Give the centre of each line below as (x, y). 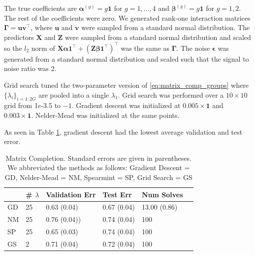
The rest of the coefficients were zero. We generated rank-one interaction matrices (127, 18)
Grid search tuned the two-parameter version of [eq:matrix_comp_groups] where (126, 85)
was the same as (145, 48)
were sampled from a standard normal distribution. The (166, 27)
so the (13, 48)
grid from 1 (21, 105)
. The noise (193, 48)
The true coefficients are (40, 8)
